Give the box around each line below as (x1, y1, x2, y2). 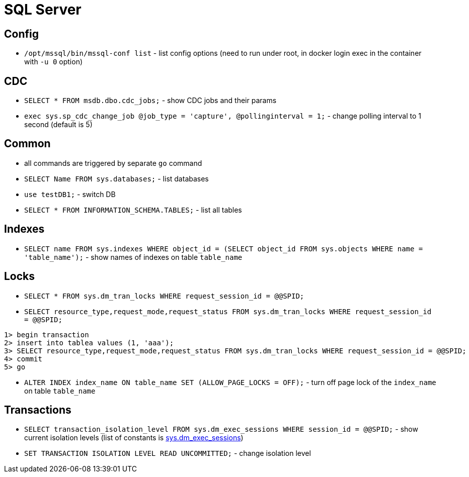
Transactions (4, 403, 71, 416)
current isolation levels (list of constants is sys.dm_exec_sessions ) (24, 433, 244, 442)
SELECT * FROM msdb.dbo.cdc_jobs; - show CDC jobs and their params (24, 96, 277, 105)
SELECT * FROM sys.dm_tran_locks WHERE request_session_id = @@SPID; (24, 292, 304, 300)
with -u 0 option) (24, 57, 83, 66)
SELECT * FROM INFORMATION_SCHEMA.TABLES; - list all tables (24, 205, 242, 214)
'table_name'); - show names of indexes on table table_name (24, 252, 243, 261)
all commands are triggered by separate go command (24, 158, 202, 167)
